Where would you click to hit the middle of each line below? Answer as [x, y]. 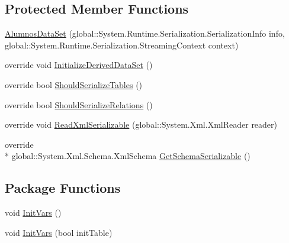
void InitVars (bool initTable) [59, 232]
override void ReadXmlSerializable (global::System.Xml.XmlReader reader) [141, 124]
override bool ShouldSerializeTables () [74, 84]
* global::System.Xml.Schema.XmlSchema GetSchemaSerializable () [128, 156]
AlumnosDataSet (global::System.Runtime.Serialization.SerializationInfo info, [145, 33]
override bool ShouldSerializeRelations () [79, 104]
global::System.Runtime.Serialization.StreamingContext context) [122, 45]
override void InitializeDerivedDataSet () [79, 65]
